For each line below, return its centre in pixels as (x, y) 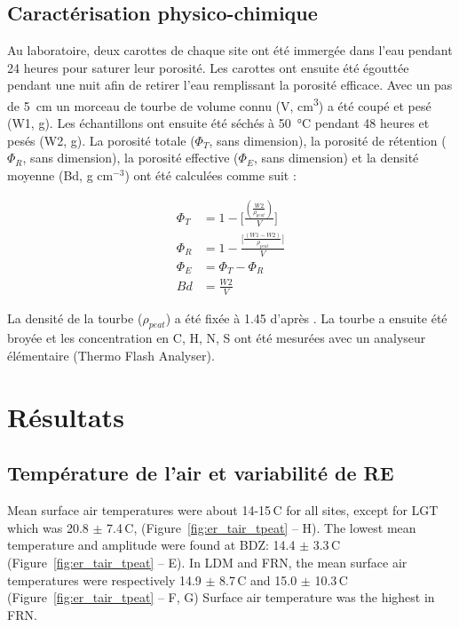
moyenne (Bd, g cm (60, 175)
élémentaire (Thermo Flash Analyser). (111, 355)
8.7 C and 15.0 (258, 579)
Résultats (66, 416)
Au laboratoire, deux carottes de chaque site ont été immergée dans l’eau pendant (230, 50)
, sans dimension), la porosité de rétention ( (328, 140)
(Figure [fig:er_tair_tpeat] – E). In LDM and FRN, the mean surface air (207, 562)
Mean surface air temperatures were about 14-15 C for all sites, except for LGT (223, 510)
